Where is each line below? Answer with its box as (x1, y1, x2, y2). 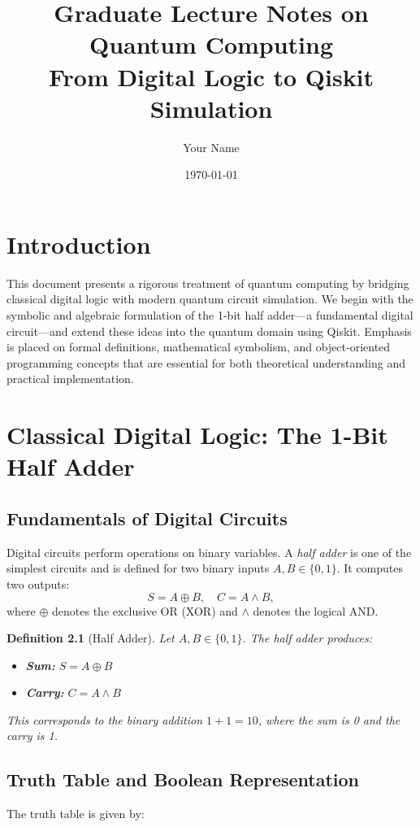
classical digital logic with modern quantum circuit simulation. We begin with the (6, 290, 414, 307)
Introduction (6, 227, 151, 260)
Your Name (183, 138, 240, 155)
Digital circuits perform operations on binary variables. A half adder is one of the (6, 543, 412, 560)
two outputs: (6, 575, 70, 592)
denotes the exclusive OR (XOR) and (52, 602, 238, 619)
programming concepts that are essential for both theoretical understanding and (6, 354, 405, 371)
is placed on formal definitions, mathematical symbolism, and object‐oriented (6, 338, 391, 355)
